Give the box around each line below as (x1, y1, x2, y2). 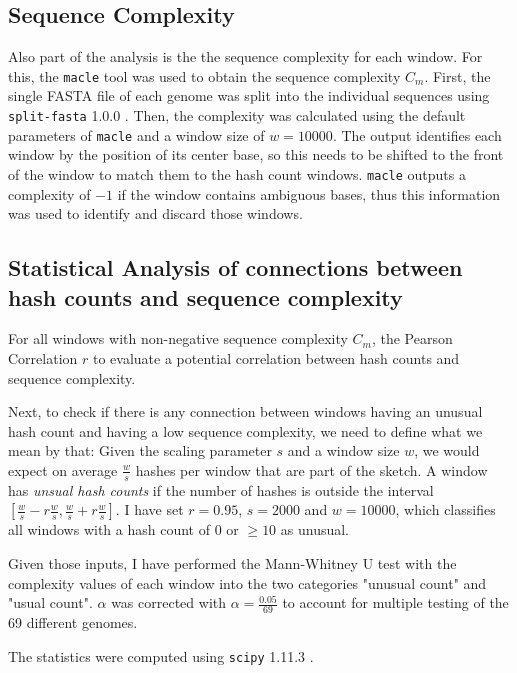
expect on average (8, 459, 118, 480)
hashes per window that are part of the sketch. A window (135, 459, 488, 480)
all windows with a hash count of (8, 519, 210, 540)
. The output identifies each (332, 124, 502, 145)
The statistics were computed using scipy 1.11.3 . (8, 645, 314, 666)
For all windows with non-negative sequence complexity (8, 328, 348, 349)
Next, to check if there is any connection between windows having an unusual (8, 401, 483, 422)
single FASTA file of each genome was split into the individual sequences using (8, 85, 490, 106)
